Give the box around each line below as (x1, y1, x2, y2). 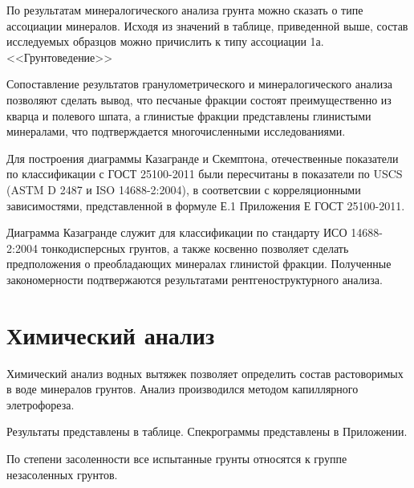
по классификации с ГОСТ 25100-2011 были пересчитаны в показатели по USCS (6, 165, 403, 182)
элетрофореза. (6, 396, 75, 413)
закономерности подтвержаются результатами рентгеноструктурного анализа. (6, 270, 383, 287)
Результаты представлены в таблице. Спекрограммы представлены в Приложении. (6, 423, 408, 440)
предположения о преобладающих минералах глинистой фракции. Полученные (6, 255, 392, 272)
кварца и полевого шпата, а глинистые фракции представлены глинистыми (6, 107, 371, 124)
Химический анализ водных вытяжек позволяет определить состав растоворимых (6, 364, 404, 381)
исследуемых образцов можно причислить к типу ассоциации (6, 33, 306, 50)
